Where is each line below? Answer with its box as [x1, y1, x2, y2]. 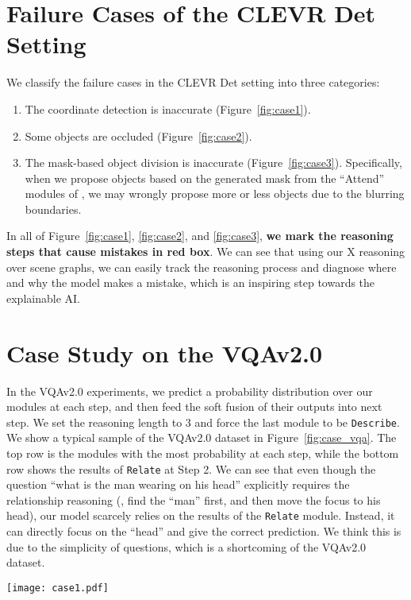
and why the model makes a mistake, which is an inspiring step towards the [6, 274, 375, 291]
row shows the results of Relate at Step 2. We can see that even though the [6, 460, 376, 477]
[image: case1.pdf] [6, 582, 109, 594]
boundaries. [25, 200, 82, 217]
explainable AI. [6, 289, 80, 306]
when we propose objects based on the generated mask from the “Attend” [25, 169, 385, 186]
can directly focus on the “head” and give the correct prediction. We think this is [6, 523, 401, 540]
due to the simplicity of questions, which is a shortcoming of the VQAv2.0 [6, 538, 367, 555]
